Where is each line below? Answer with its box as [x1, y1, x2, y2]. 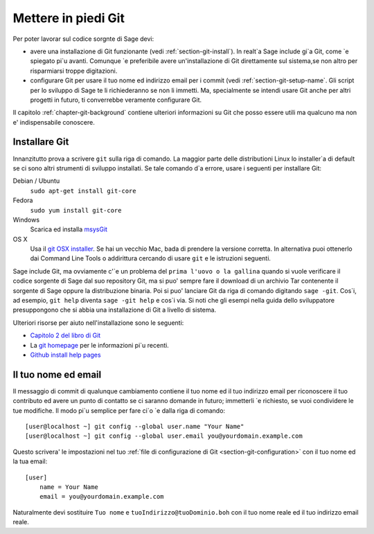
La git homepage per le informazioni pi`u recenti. [30, 341, 169, 349]
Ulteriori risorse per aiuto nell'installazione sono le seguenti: [12, 319, 184, 327]
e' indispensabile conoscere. [12, 118, 95, 126]
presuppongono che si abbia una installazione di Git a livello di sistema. [12, 305, 217, 314]
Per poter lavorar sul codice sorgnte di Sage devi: [12, 35, 154, 43]
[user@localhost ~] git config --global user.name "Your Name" [25, 422, 244, 431]
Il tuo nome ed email [12, 368, 102, 380]
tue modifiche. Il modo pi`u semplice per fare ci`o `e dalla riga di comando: [12, 406, 225, 415]
